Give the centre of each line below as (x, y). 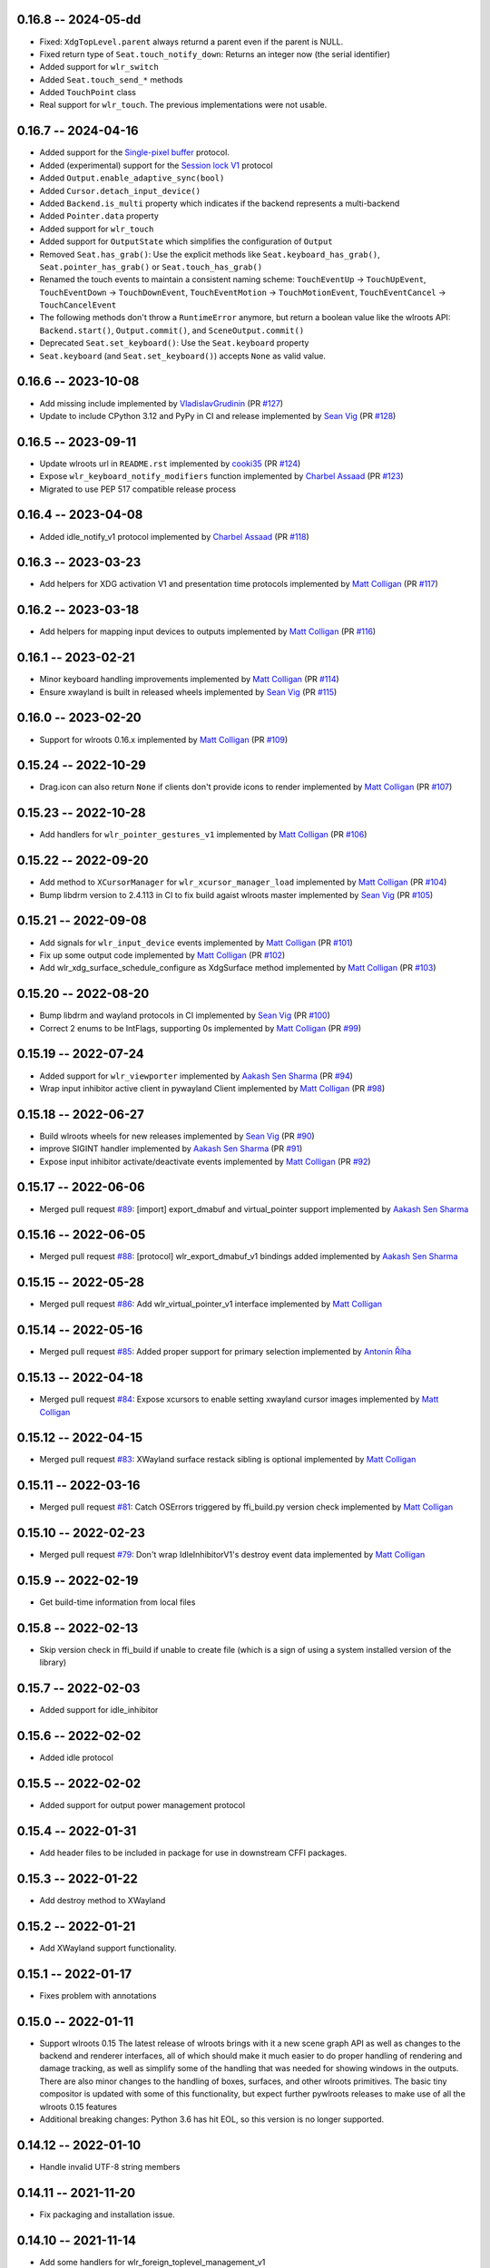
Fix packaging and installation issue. (108, 2214)
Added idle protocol (76, 1758)
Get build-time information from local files (118, 1602)
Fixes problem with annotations (98, 1995)
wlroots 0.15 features (78, 2107)
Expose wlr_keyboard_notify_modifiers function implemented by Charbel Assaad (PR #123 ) (221, 476)
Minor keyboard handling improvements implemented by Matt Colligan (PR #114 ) (189, 679)
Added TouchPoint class (88, 93)
